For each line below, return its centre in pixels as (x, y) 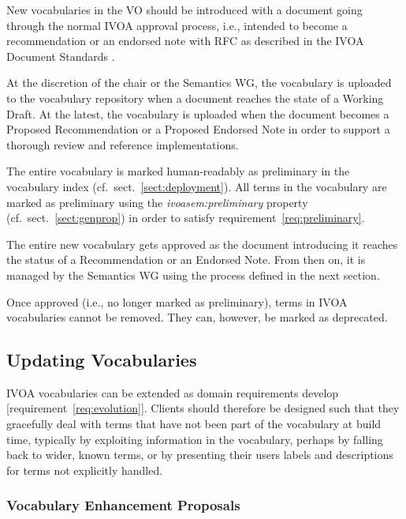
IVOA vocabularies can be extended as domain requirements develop (173, 392)
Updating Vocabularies (102, 360)
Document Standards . (61, 56)
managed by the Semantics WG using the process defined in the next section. (193, 275)
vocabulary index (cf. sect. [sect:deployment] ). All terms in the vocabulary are (197, 186)
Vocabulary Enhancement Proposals (123, 505)
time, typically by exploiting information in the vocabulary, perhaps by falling (195, 439)
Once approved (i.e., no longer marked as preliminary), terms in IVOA (177, 301)
